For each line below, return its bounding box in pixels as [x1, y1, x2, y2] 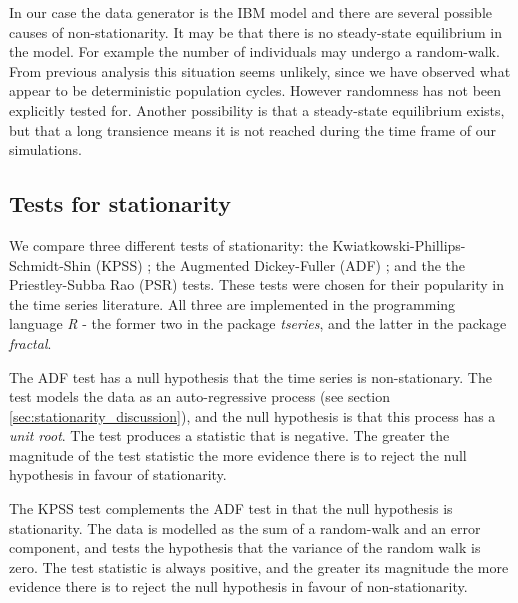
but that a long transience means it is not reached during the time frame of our [9, 119, 496, 140]
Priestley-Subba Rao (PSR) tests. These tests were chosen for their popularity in [9, 274, 505, 295]
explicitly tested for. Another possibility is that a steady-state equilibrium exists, [9, 99, 505, 120]
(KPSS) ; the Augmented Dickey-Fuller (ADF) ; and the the [95, 254, 466, 275]
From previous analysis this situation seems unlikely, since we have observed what [9, 60, 511, 81]
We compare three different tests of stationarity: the [9, 234, 328, 255]
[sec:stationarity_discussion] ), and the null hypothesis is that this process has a [9, 405, 496, 426]
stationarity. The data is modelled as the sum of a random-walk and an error [9, 517, 481, 538]
